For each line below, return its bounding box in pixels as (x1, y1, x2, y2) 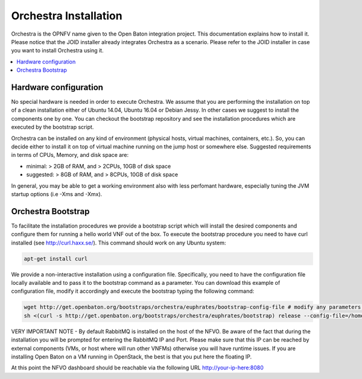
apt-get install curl (24, 255, 88, 262)
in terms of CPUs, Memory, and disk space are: (11, 151, 129, 159)
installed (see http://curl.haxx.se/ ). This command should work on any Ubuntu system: (11, 239, 226, 246)
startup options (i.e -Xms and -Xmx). (11, 190, 103, 197)
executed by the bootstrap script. (11, 124, 94, 131)
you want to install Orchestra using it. (11, 47, 104, 54)
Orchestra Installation (11, 9, 123, 22)
